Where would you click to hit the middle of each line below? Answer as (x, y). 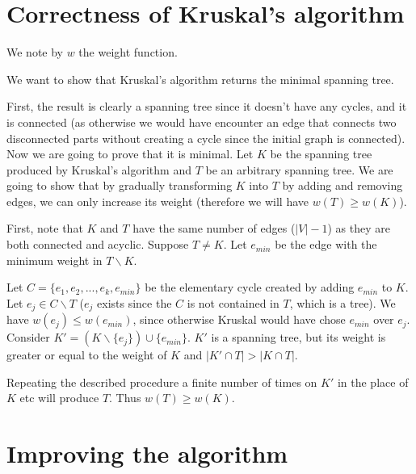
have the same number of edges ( (214, 228)
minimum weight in (55, 260)
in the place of (373, 382)
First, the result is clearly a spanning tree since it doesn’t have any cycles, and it (207, 106)
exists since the (134, 302)
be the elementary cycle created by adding (250, 287)
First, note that (45, 228)
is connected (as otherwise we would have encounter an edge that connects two (202, 122)
